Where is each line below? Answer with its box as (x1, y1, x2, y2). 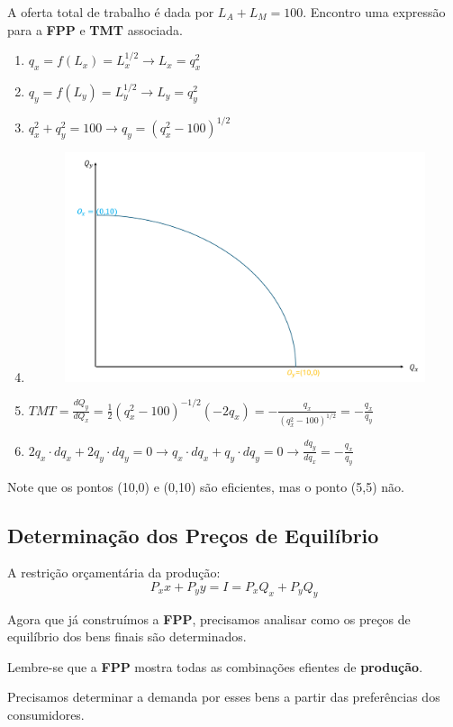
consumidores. (7, 705, 85, 724)
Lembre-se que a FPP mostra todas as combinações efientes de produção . (7, 657, 423, 676)
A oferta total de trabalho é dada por (7, 3, 214, 21)
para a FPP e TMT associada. (7, 20, 183, 39)
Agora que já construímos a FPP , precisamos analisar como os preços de (7, 609, 411, 628)
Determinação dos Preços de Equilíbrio (7, 521, 379, 549)
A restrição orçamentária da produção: (7, 563, 221, 582)
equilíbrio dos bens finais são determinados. (7, 627, 247, 646)
